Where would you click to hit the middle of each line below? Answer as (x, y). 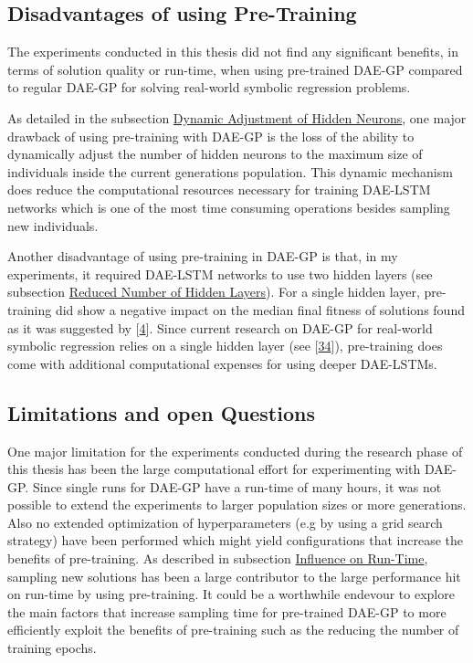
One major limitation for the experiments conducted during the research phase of (235, 451)
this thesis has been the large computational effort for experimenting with (214, 469)
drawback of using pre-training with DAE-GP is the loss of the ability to (211, 136)
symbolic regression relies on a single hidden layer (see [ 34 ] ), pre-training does (225, 346)
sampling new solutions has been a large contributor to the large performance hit (234, 576)
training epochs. (52, 648)
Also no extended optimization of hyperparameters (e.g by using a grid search (225, 522)
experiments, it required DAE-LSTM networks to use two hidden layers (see (220, 274)
